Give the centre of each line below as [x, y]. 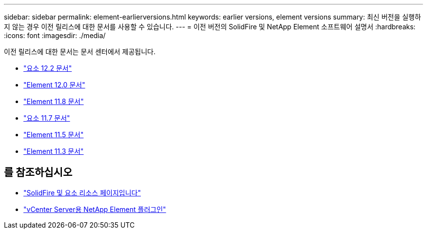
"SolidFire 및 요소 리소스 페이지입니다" [82, 192]
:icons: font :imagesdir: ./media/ [55, 35]
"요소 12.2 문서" [48, 68]
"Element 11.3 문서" [54, 151]
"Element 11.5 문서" [54, 135]
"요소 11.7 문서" [47, 118]
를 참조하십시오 [38, 172]
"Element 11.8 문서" [54, 101]
